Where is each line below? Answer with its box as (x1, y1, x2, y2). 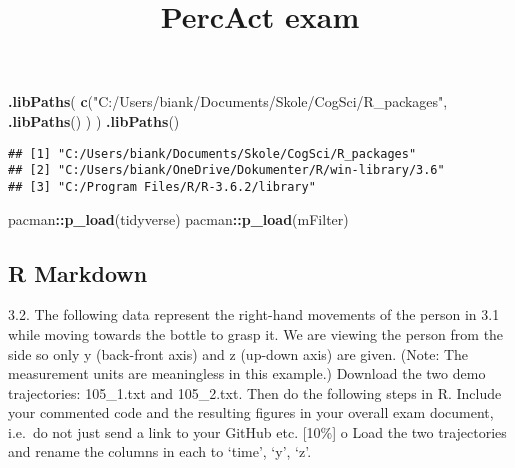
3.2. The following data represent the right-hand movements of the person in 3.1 (8, 304, 500, 325)
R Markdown (8, 257, 148, 288)
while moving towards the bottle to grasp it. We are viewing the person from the (8, 323, 504, 344)
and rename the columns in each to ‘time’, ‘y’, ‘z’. (8, 441, 312, 462)
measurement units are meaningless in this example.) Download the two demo (8, 363, 486, 384)
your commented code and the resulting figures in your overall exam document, (8, 402, 494, 423)
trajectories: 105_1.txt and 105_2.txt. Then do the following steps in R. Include (8, 382, 502, 403)
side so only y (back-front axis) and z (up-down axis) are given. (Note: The (8, 343, 469, 364)
